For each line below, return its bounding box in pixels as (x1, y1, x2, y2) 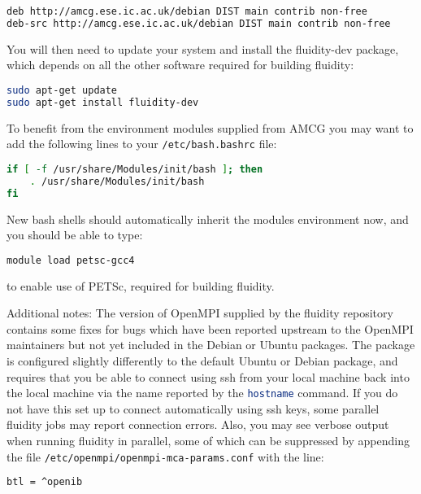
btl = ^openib (7, 476, 83, 488)
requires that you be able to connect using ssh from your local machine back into (7, 368, 410, 385)
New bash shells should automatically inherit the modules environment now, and (7, 210, 409, 227)
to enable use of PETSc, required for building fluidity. (7, 277, 275, 294)
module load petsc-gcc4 (7, 254, 135, 266)
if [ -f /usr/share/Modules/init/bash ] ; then (7, 163, 263, 175)
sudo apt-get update (7, 84, 118, 96)
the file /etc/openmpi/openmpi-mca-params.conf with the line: (7, 448, 324, 465)
